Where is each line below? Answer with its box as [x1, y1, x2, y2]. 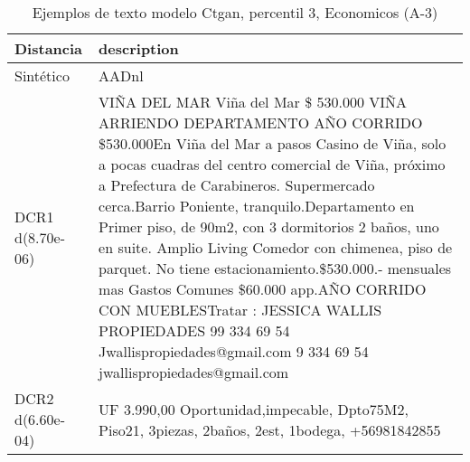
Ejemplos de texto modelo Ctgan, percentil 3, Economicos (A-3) [32, 2, 438, 23]
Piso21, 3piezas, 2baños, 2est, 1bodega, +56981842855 [99, 419, 441, 440]
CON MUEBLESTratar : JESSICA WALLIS [99, 299, 382, 320]
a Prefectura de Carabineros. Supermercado [99, 174, 375, 195]
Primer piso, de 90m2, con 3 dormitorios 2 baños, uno [99, 216, 439, 237]
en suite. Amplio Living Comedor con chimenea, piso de [99, 237, 453, 258]
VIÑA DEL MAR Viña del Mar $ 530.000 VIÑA [99, 91, 408, 112]
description [99, 38, 179, 59]
